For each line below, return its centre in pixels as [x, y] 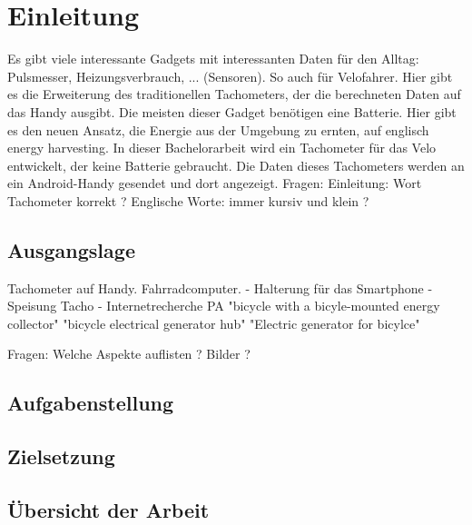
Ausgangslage [71, 249]
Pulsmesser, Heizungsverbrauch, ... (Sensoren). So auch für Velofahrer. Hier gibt [230, 76]
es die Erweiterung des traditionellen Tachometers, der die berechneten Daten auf [234, 94]
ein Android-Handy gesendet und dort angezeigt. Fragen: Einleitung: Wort [215, 183]
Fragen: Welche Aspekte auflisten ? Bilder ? [129, 354]
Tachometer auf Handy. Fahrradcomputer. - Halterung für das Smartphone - [220, 287]
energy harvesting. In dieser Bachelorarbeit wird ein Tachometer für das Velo [222, 148]
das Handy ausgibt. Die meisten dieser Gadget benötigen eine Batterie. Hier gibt [232, 111]
